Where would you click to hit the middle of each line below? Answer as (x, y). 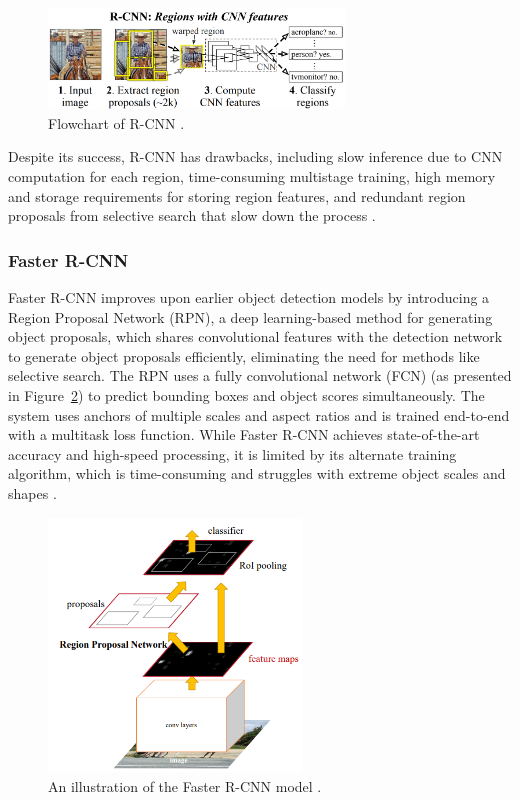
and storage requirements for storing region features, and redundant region (237, 195)
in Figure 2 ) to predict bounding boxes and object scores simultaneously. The (246, 395)
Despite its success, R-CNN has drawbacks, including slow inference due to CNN (255, 156)
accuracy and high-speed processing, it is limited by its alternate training (232, 453)
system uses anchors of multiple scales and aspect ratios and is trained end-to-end (259, 414)
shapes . (32, 492)
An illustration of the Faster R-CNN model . (185, 786)
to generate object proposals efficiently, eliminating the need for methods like (244, 355)
